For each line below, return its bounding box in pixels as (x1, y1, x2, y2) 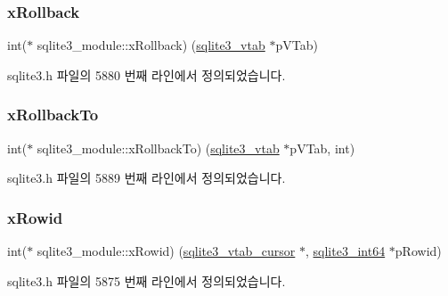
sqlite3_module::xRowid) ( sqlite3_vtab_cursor (37, 242, 296, 260)
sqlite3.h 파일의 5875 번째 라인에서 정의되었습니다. (7, 271, 286, 290)
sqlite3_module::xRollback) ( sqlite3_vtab (37, 36, 265, 54)
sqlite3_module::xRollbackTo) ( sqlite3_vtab (37, 138, 280, 157)
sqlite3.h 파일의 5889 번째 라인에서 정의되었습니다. (7, 169, 286, 187)
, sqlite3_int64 (305, 242, 386, 260)
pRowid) (395, 242, 442, 260)
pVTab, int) (289, 138, 355, 157)
